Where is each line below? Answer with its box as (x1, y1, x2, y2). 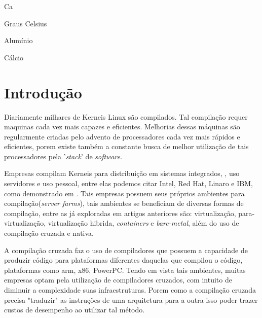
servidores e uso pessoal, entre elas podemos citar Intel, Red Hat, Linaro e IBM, (4, 178, 253, 189)
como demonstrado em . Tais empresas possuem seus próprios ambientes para (4, 188, 245, 198)
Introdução (4, 82, 82, 102)
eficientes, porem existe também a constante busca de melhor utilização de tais (4, 141, 249, 152)
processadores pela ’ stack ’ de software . (4, 151, 123, 161)
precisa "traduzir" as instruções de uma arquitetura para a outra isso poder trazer (4, 294, 258, 305)
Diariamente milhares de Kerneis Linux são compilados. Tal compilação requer (4, 111, 248, 122)
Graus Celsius (4, 18, 47, 28)
